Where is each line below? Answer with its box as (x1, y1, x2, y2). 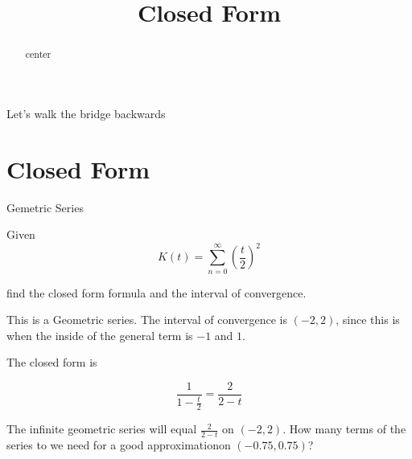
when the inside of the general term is (6, 326, 193, 343)
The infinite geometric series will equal (6, 420, 197, 437)
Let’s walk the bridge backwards (6, 105, 166, 121)
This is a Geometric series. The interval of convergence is (6, 311, 288, 328)
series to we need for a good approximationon (6, 436, 231, 453)
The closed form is (6, 354, 97, 371)
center (25, 47, 51, 61)
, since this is (336, 311, 400, 328)
